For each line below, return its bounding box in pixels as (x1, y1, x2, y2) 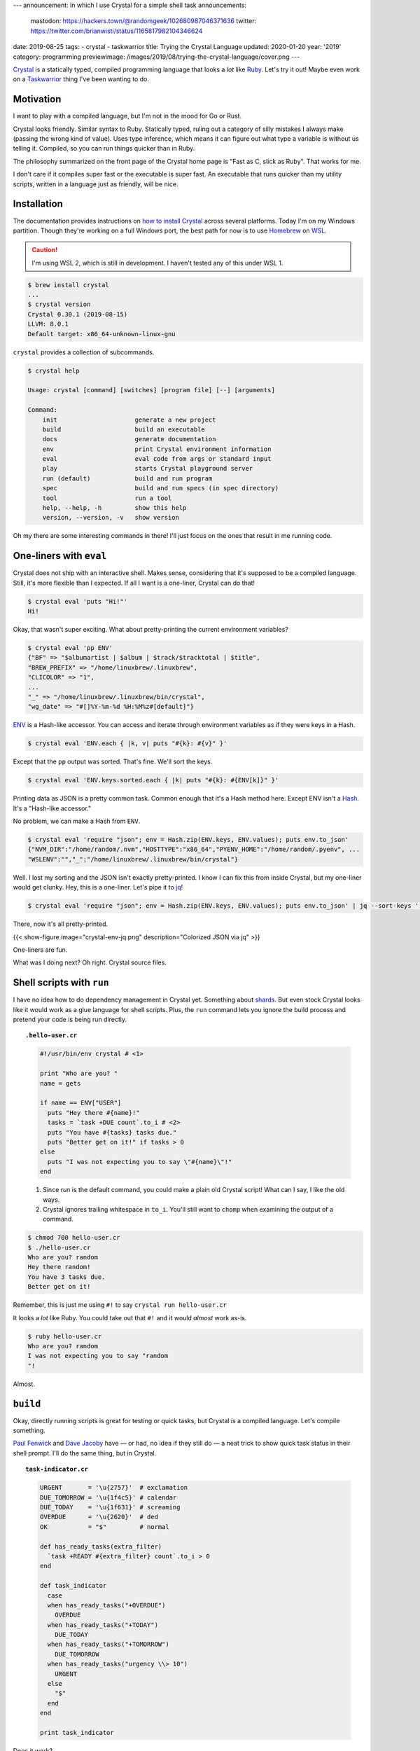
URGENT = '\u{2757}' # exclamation (39, 1483, 188, 1492)
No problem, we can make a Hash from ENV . (13, 817, 141, 826)
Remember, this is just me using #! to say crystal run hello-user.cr (13, 1301, 227, 1309)
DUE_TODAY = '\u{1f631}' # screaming (39, 1503, 181, 1511)
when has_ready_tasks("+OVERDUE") (47, 1601, 166, 1609)
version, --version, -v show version (42, 513, 180, 522)
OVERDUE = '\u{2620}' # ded (39, 1513, 159, 1521)
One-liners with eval (13, 550, 107, 562)
